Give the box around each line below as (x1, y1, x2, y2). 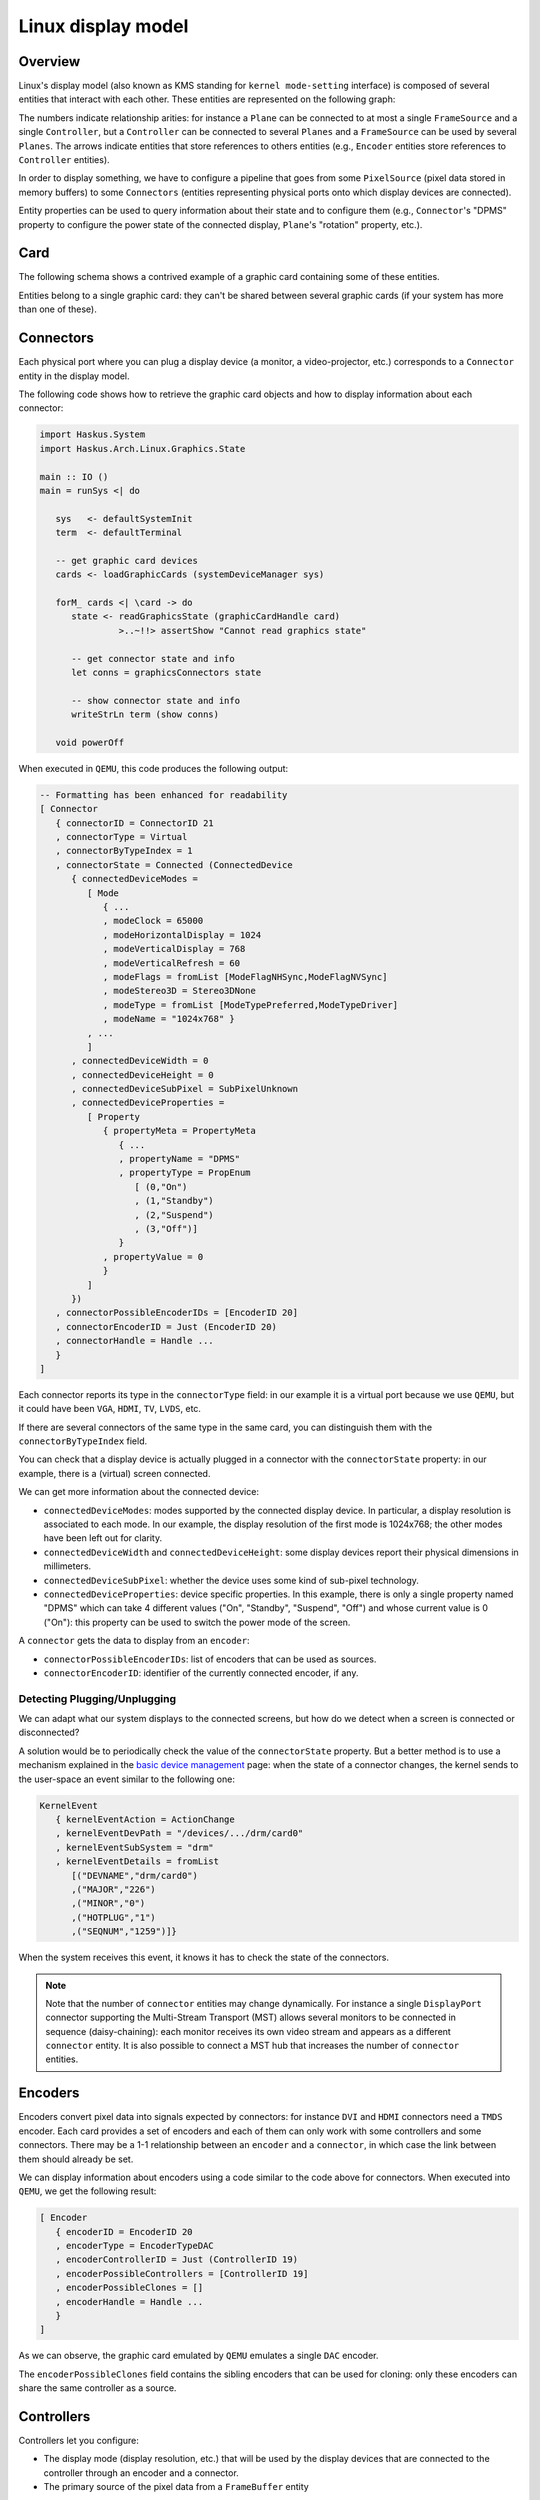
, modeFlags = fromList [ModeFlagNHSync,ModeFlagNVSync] (102, 971, 388, 982)
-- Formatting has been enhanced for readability (39, 789, 288, 800)
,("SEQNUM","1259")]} (71, 1926, 177, 1937)
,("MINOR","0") (71, 1898, 146, 1909)
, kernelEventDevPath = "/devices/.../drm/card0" (55, 1828, 304, 1839)
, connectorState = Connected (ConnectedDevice (55, 859, 294, 870)
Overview (18, 53, 81, 70)
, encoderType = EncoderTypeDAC (55, 2240, 214, 2252)
